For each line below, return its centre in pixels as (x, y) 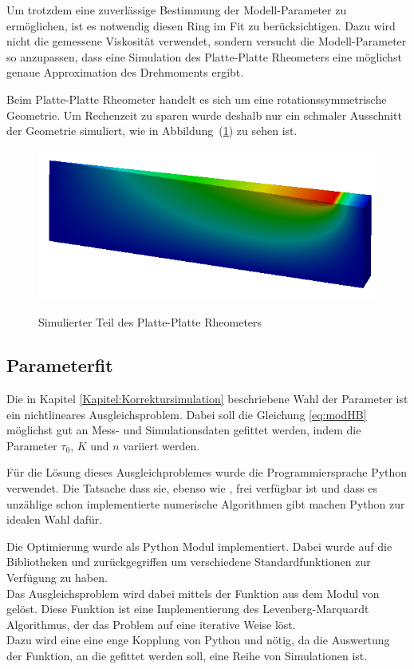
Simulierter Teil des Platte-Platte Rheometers (150, 322)
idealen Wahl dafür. (55, 519)
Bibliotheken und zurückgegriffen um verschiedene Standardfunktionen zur (189, 562)
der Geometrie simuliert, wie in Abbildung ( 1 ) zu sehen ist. (152, 131)
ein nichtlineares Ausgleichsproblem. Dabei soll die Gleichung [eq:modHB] (187, 414)
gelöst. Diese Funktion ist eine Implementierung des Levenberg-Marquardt (188, 609)
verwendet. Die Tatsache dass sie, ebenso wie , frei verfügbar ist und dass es (192, 488)
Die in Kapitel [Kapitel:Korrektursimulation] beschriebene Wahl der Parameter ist (207, 399)
